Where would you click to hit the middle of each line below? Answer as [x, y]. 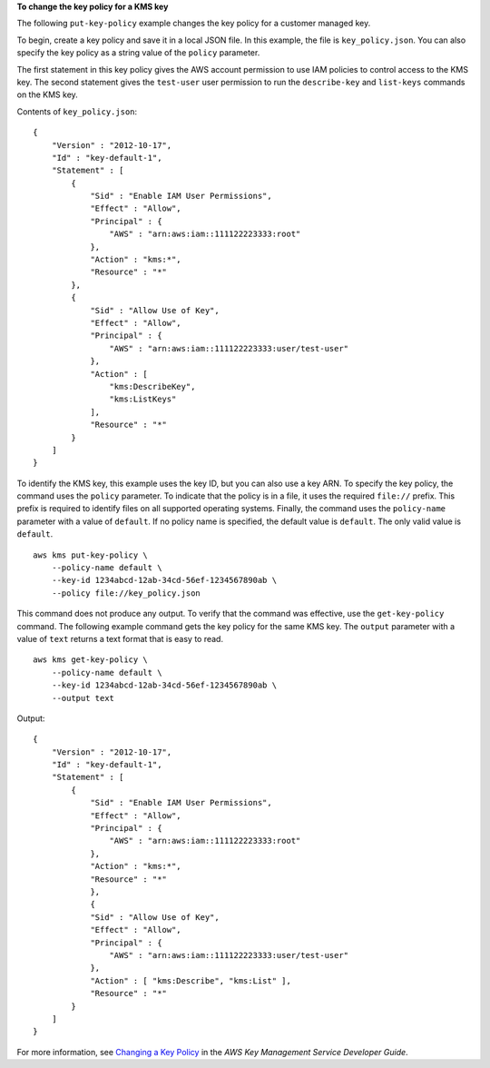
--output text [83, 698]
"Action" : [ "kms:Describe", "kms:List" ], [191, 980]
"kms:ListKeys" [143, 399]
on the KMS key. [48, 94]
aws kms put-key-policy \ [91, 555]
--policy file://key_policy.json [126, 593]
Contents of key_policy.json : [77, 111]
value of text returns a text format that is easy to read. [120, 638]
